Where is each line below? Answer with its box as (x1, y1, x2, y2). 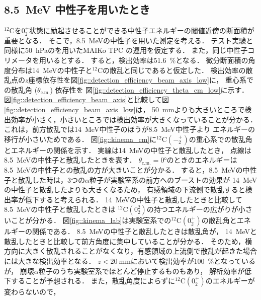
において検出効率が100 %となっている (130, 256, 255, 266)
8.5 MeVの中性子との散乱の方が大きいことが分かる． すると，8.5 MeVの (4, 164, 243, 175)
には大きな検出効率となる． (4, 256, 96, 266)
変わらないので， (4, 286, 60, 297)
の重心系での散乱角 (189, 133, 252, 144)
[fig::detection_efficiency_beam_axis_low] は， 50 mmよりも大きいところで (4, 104, 245, 114)
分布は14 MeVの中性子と (11, 64, 93, 75)
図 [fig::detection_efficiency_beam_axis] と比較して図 (4, 94, 169, 105)
